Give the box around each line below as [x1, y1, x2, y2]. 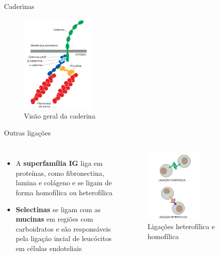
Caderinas [4, 1, 34, 11]
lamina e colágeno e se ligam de [15, 177, 112, 188]
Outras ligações [4, 127, 51, 137]
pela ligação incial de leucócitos [15, 233, 111, 244]
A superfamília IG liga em [15, 158, 103, 168]
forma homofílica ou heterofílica [15, 187, 112, 197]
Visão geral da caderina [24, 111, 96, 121]
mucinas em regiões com [15, 214, 93, 224]
